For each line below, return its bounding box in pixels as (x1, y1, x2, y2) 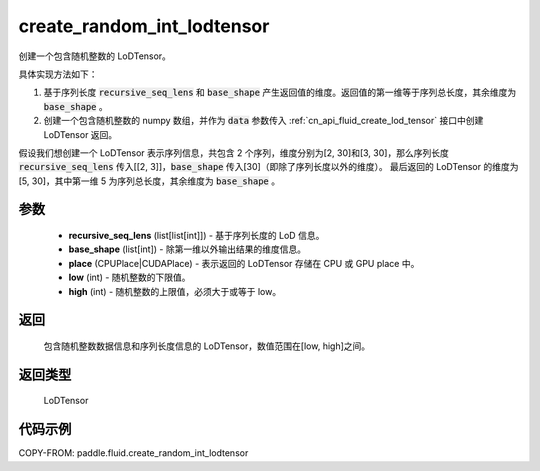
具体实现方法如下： (18, 68, 98, 80)
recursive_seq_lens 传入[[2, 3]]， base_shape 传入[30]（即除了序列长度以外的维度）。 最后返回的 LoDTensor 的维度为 (18, 161, 519, 173)
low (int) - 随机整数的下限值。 (68, 271, 191, 284)
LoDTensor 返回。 (43, 128, 118, 140)
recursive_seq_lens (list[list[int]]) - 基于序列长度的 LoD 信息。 (68, 230, 325, 242)
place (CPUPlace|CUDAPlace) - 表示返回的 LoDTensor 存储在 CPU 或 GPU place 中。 (68, 257, 420, 269)
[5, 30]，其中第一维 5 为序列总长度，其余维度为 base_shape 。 (18, 175, 280, 187)
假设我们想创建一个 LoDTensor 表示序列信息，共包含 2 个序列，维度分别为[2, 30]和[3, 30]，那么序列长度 (18, 146, 449, 159)
